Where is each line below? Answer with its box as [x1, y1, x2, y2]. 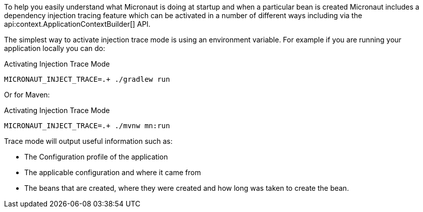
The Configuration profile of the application [24, 152, 168, 161]
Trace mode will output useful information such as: [4, 137, 173, 145]
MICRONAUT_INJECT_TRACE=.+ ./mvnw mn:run [4, 122, 170, 130]
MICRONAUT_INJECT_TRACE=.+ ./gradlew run [4, 75, 170, 83]
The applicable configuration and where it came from [24, 168, 201, 177]
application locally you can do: [4, 44, 105, 52]
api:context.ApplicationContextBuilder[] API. [4, 20, 151, 28]
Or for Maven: [4, 90, 50, 99]
